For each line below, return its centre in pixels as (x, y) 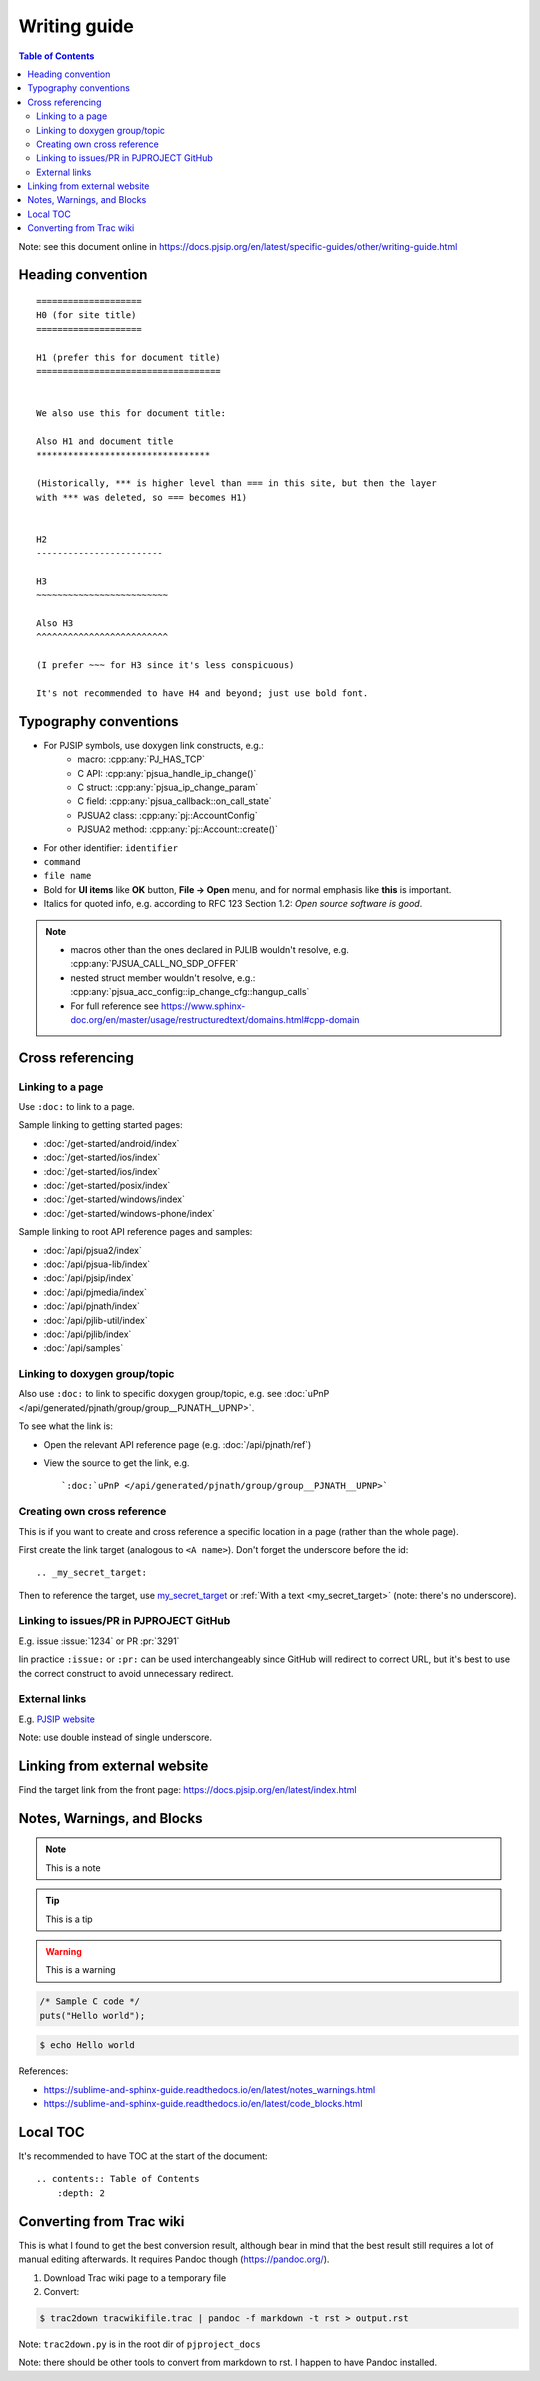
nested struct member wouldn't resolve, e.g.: (163, 977)
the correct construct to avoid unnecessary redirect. (126, 1673)
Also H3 (55, 623)
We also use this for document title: (131, 413)
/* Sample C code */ (89, 2001)
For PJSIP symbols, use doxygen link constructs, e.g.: (153, 745)
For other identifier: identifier (111, 847)
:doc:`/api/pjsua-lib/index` (97, 1264)
